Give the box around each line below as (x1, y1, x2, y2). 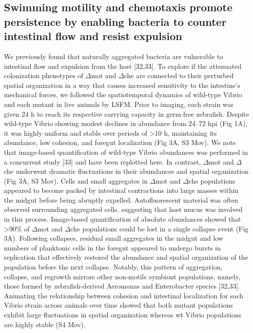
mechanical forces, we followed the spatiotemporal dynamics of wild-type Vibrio (4, 89, 242, 100)
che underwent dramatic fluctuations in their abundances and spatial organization (4, 166, 249, 176)
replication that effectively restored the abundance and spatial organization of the (4, 252, 248, 262)
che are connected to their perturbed (124, 70, 234, 81)
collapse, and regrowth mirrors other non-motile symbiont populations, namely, (4, 271, 240, 281)
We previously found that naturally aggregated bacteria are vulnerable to (4, 51, 223, 61)
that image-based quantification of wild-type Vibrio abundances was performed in (4, 146, 248, 157)
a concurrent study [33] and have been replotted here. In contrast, (4, 156, 201, 166)
